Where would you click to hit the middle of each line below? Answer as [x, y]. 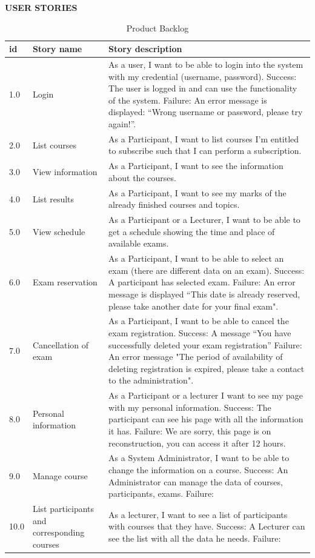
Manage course [60, 475]
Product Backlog [157, 28]
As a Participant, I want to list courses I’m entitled [204, 138]
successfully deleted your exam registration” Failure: [205, 344]
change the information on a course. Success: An [198, 470]
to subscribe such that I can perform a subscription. [205, 151]
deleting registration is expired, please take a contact [207, 368]
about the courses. [142, 177]
